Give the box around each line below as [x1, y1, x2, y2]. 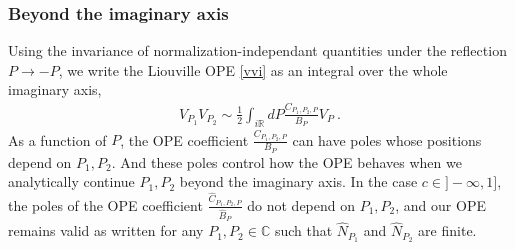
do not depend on [247, 194, 355, 215]
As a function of [8, 129, 107, 150]
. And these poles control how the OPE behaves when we [111, 151, 462, 172]
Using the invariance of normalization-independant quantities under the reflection [8, 40, 507, 61]
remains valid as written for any [8, 220, 204, 241]
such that [274, 220, 333, 241]
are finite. [418, 220, 477, 241]
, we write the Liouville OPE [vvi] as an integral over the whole [58, 59, 448, 80]
